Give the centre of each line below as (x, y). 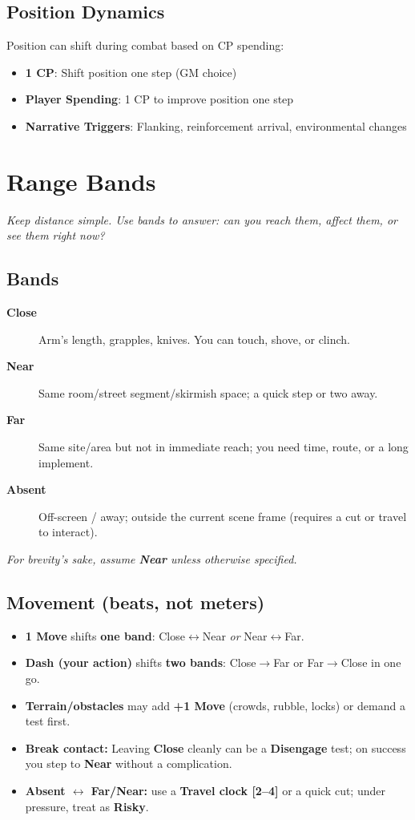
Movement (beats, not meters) (136, 602)
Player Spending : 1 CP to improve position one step (159, 99)
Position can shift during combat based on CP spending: (145, 45)
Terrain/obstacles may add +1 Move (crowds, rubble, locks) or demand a (215, 705)
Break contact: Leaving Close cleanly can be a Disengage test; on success (216, 747)
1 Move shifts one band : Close (105, 635)
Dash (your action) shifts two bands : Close (141, 662)
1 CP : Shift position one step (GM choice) (131, 72)
